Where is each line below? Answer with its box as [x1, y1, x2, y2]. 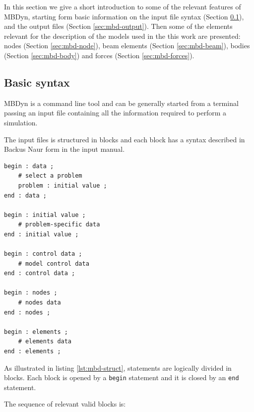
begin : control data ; [4, 250, 82, 258]
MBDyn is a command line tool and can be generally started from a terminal [4, 98, 239, 108]
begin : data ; [4, 162, 54, 170]
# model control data [18, 260, 89, 267]
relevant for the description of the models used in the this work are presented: [4, 30, 241, 41]
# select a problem [18, 172, 82, 180]
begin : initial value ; [4, 211, 86, 218]
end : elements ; [4, 348, 61, 355]
